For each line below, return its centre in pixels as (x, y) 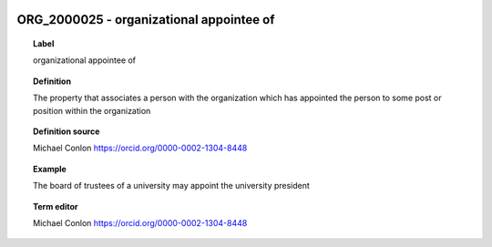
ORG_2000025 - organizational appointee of (146, 20)
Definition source (67, 131)
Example (50, 169)
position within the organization (92, 110)
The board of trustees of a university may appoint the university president (171, 186)
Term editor (56, 206)
